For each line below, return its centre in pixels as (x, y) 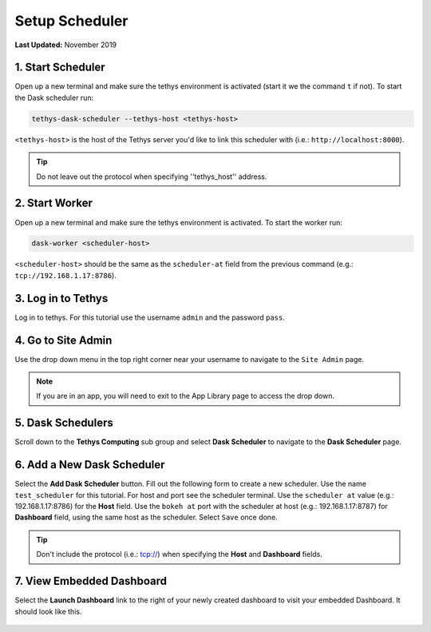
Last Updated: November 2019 (66, 45)
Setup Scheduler (71, 21)
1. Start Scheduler (60, 68)
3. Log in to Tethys (61, 298)
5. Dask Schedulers (64, 423)
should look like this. (48, 611)
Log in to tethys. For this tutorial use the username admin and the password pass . (150, 317)
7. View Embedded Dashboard (91, 581)
